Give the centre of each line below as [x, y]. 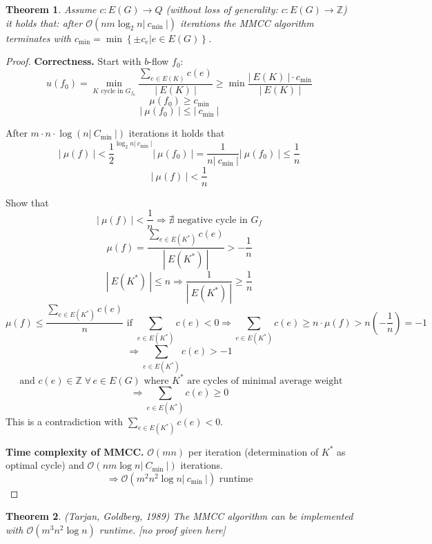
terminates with [38, 38]
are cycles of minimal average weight [265, 381]
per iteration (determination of [253, 451]
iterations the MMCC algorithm [247, 22]
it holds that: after [44, 22]
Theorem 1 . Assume [51, 9]
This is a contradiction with [65, 421]
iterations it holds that [177, 133]
